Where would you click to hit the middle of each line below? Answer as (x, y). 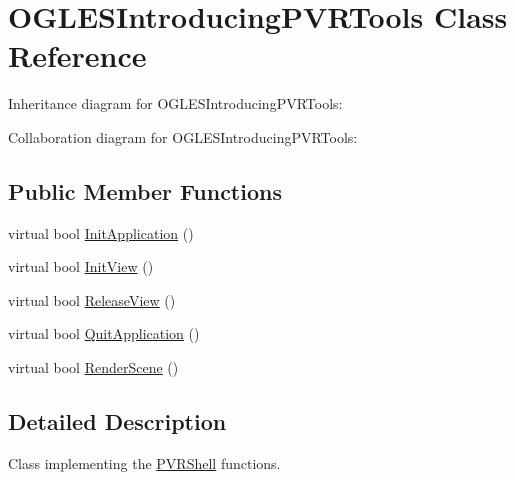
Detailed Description (117, 421)
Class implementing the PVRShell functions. (144, 462)
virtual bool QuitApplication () (104, 333)
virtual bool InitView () (81, 266)
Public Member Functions (145, 190)
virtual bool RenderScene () (93, 367)
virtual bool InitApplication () (101, 232)
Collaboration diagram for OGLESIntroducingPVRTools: (183, 136)
